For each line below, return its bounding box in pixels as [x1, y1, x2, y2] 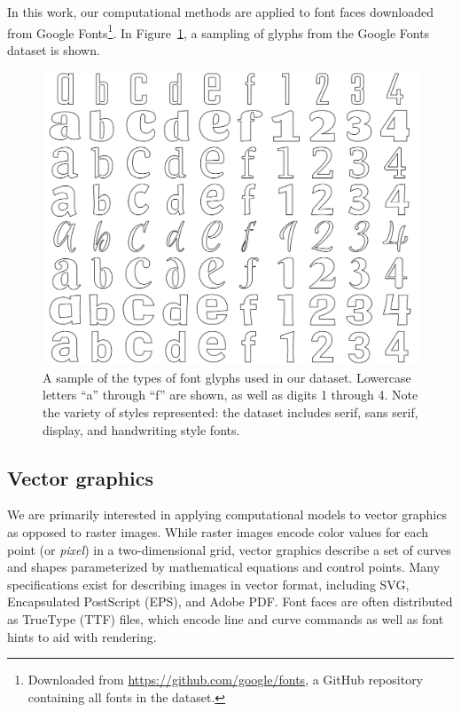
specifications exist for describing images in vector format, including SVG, [7, 574, 410, 593]
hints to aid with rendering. [7, 627, 157, 645]
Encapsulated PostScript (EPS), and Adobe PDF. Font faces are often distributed [7, 592, 453, 611]
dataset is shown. [7, 40, 100, 59]
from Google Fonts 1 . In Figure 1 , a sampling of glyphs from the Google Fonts [7, 20, 430, 42]
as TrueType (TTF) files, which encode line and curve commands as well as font [7, 610, 444, 628]
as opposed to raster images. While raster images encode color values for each [7, 523, 429, 542]
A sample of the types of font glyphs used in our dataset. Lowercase [43, 368, 411, 386]
